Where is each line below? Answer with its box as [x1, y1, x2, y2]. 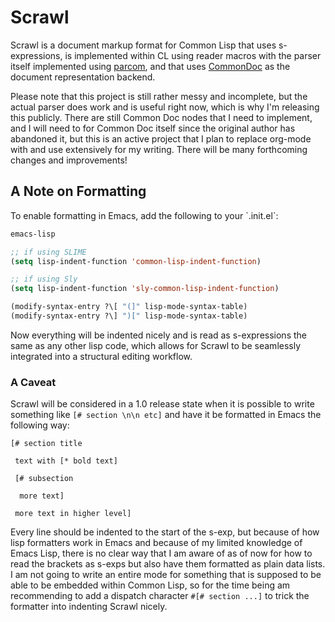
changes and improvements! [10, 154, 128, 166]
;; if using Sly [10, 274, 78, 285]
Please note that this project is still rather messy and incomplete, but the [10, 90, 308, 102]
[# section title [10, 439, 83, 449]
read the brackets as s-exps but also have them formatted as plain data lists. [10, 558, 326, 570]
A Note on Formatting [10, 183, 147, 200]
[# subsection [14, 474, 74, 484]
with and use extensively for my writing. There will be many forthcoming [10, 143, 308, 155]
